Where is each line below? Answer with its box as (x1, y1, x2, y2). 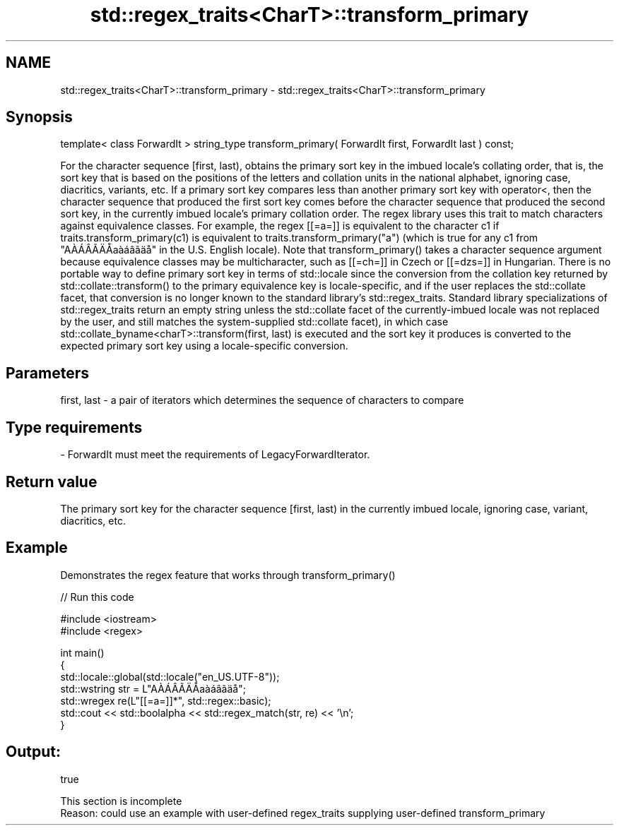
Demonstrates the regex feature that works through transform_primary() (60, 568, 396, 581)
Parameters (6, 364, 89, 382)
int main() (60, 646, 105, 659)
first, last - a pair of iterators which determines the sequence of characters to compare (60, 394, 464, 407)
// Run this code (60, 590, 134, 603)
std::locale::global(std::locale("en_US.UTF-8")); (60, 670, 280, 683)
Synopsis (6, 108, 73, 126)
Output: (6, 743, 61, 761)
